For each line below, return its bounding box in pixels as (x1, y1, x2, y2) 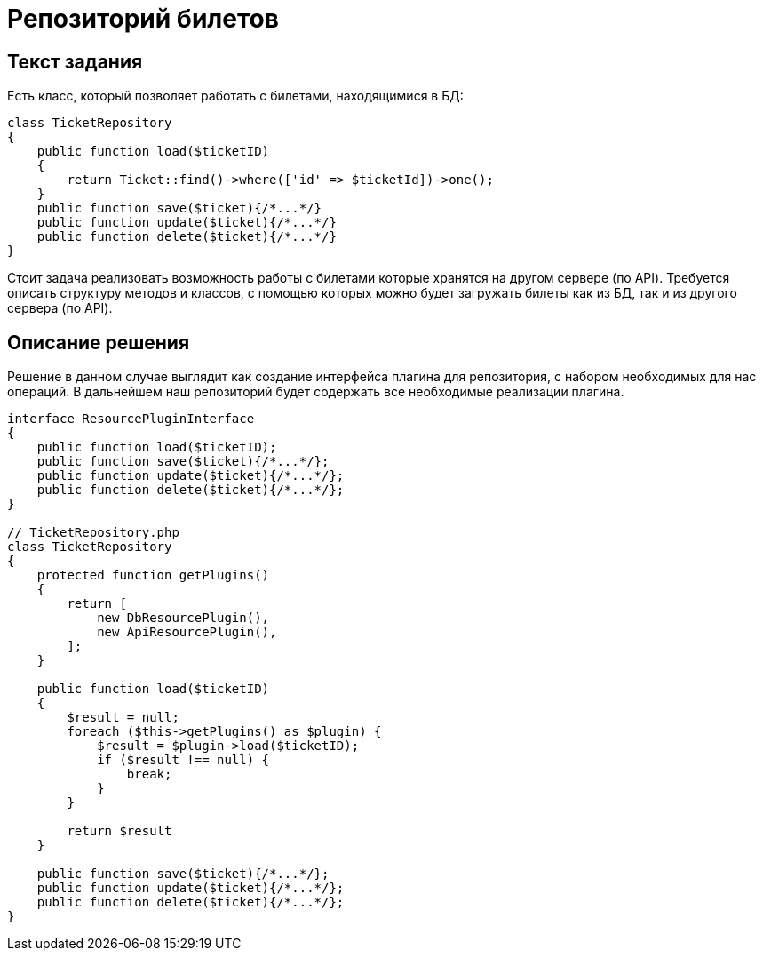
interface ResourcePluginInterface (7, 411, 255, 427)
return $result (67, 824, 172, 839)
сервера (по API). (7, 300, 113, 316)
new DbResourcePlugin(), (97, 611, 270, 626)
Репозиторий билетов (7, 4, 279, 34)
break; (126, 767, 172, 782)
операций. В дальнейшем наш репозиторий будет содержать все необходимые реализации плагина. (7, 384, 624, 400)
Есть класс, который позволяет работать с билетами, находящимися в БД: (7, 88, 464, 104)
